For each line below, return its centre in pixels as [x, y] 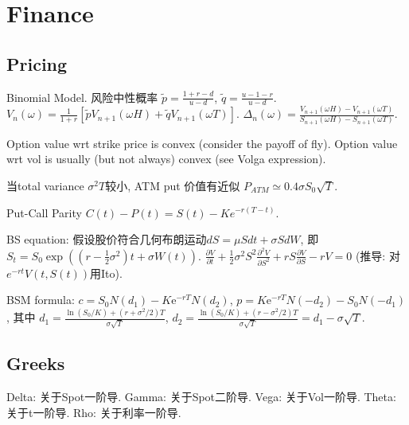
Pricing [37, 63]
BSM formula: [41, 300]
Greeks [36, 363]
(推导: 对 [378, 255]
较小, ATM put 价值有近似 [173, 185]
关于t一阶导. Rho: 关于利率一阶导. [94, 412]
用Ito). [106, 273]
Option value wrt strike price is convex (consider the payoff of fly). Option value [202, 143]
